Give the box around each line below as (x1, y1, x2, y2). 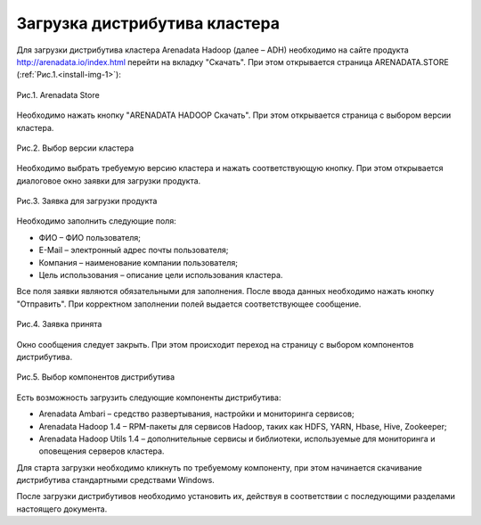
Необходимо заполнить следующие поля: (16, 216, 177, 226)
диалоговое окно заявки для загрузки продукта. (16, 175, 201, 186)
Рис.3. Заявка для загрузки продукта (16, 196, 158, 207)
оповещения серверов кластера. (38, 446, 165, 456)
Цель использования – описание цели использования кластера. (38, 270, 283, 281)
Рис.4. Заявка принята (16, 319, 102, 330)
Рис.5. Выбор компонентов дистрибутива (16, 372, 175, 382)
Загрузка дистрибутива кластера (16, 13, 281, 33)
